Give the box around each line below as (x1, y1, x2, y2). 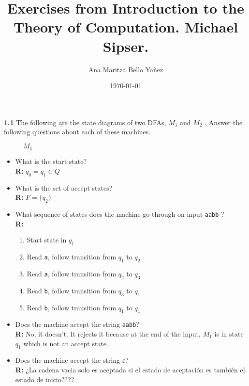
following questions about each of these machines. (4, 127, 151, 137)
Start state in (27, 235, 67, 245)
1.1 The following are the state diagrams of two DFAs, (4, 117, 166, 127)
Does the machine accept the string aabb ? (15, 319, 139, 329)
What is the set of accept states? (15, 182, 113, 193)
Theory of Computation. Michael (13, 17, 238, 37)
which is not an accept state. (23, 338, 108, 348)
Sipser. (103, 36, 149, 56)
